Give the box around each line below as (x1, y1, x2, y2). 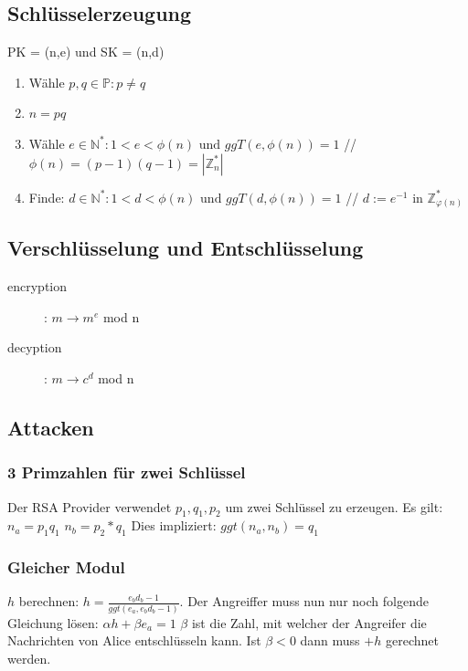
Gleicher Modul (7, 556, 125, 579)
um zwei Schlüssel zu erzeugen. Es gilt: (225, 497, 443, 516)
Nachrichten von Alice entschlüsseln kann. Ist (7, 631, 261, 650)
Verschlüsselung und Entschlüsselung (7, 234, 364, 262)
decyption (7, 338, 62, 357)
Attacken (7, 414, 94, 442)
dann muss (300, 631, 360, 650)
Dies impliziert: (131, 516, 217, 535)
